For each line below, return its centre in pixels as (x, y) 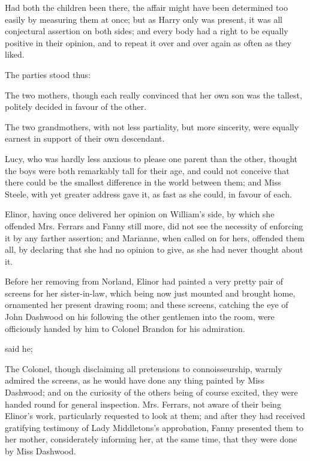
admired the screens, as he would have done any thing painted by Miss (135, 380)
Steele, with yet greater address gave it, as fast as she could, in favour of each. (148, 194)
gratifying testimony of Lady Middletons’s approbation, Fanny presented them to (154, 427)
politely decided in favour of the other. (76, 107)
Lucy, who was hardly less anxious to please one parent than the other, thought (151, 158)
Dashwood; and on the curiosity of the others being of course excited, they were (151, 392)
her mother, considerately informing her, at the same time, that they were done (151, 439)
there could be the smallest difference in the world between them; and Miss (143, 182)
